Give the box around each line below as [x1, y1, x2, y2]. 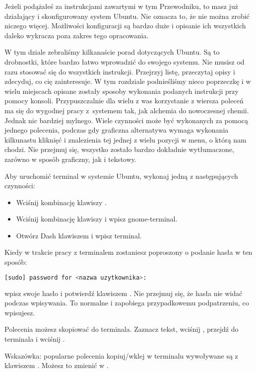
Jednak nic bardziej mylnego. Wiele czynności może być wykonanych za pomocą [4, 115, 249, 125]
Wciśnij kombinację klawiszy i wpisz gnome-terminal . [16, 214, 178, 224]
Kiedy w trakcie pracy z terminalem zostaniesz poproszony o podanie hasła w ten [4, 247, 253, 257]
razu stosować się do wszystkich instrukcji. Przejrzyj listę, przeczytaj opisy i [4, 66, 235, 76]
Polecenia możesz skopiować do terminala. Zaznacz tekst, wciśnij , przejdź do [4, 324, 239, 334]
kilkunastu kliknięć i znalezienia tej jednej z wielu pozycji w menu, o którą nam [4, 134, 247, 145]
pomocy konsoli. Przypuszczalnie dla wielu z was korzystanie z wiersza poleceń [4, 95, 244, 106]
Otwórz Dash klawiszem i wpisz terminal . [16, 230, 142, 240]
